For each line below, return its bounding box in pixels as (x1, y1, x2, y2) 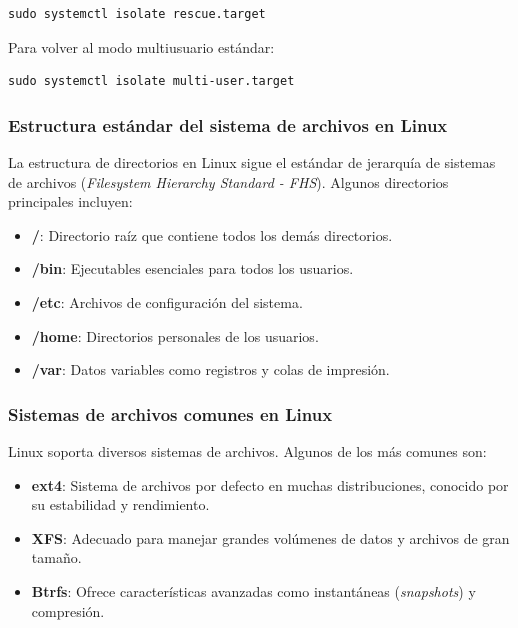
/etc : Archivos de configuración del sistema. (31, 291, 303, 312)
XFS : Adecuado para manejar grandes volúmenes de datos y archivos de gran (31, 527, 510, 548)
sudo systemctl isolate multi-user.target (8, 74, 295, 89)
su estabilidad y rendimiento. (31, 494, 210, 515)
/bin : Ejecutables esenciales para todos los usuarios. (31, 258, 354, 279)
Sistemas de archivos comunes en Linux (8, 401, 333, 426)
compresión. (31, 600, 105, 621)
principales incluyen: (8, 191, 133, 212)
